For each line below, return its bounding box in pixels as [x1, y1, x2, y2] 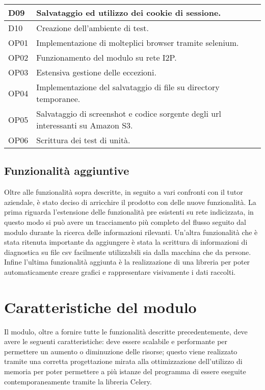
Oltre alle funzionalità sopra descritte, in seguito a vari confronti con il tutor [4, 187, 243, 197]
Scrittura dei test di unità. [36, 134, 130, 146]
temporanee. [36, 93, 81, 105]
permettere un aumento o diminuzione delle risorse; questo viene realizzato [4, 346, 237, 356]
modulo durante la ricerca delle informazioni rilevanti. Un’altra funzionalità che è [4, 226, 258, 237]
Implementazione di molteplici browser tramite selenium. [36, 37, 239, 48]
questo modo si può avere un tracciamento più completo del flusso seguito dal [4, 216, 246, 227]
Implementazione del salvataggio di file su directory [36, 81, 220, 93]
